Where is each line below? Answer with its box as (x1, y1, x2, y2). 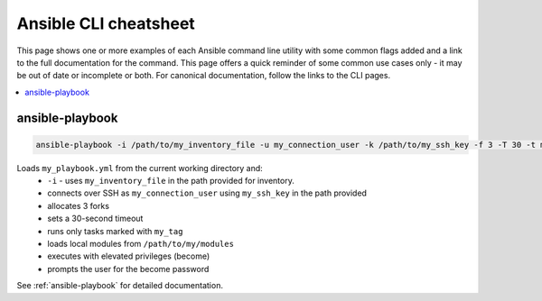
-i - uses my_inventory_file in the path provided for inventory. (47, 176, 295, 187)
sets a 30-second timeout (47, 213, 144, 224)
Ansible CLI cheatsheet (16, 14, 196, 33)
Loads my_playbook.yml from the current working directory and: (16, 162, 264, 173)
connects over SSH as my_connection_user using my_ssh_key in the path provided (47, 187, 368, 198)
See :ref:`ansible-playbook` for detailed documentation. (16, 280, 223, 291)
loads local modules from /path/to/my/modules (47, 239, 235, 250)
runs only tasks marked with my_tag (47, 225, 183, 236)
